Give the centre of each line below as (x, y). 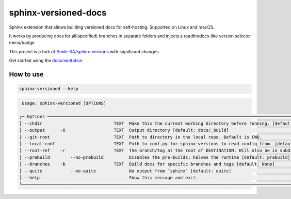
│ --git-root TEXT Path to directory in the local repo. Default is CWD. (141, 137)
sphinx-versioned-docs (58, 13)
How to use (26, 74)
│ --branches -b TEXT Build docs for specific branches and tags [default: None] (147, 164)
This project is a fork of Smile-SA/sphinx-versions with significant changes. (84, 51)
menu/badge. (22, 43)
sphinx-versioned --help (49, 89)
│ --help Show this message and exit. (109, 177)
